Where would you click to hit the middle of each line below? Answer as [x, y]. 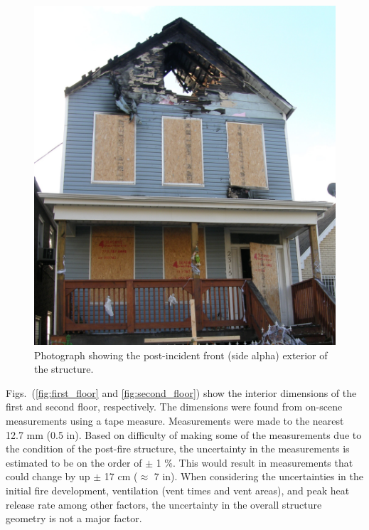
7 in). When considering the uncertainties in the [259, 476]
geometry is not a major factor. [74, 518]
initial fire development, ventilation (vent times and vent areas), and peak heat [178, 491]
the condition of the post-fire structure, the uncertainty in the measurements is [178, 449]
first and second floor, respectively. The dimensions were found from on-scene [174, 407]
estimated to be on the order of [74, 462]
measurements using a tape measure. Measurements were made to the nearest [175, 421]
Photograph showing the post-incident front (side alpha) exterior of [181, 355]
